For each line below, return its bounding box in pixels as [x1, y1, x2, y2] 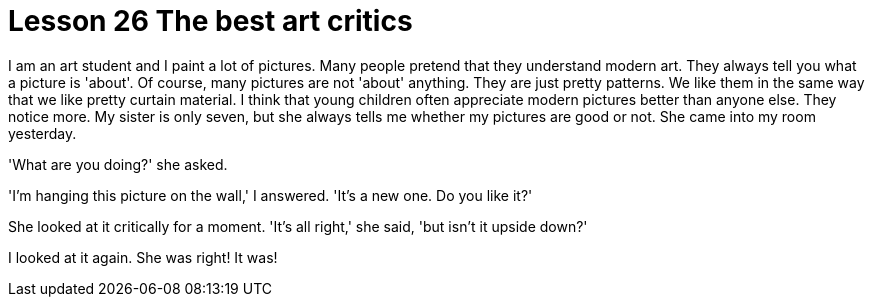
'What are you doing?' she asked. [8, 155, 228, 173]
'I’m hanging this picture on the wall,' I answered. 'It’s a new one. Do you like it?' [8, 186, 533, 204]
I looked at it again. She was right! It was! [8, 248, 278, 266]
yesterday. [8, 124, 77, 142]
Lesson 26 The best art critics [8, 4, 413, 38]
